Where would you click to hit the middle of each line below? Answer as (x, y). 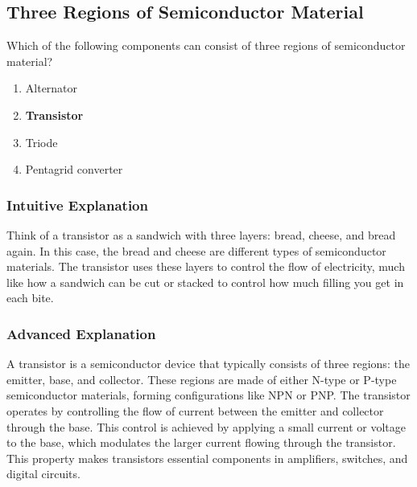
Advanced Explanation (81, 333)
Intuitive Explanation (77, 205)
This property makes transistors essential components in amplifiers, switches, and (207, 458)
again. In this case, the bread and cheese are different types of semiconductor (196, 250)
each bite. (30, 298)
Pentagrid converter (74, 169)
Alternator (52, 88)
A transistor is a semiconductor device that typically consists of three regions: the (208, 364)
